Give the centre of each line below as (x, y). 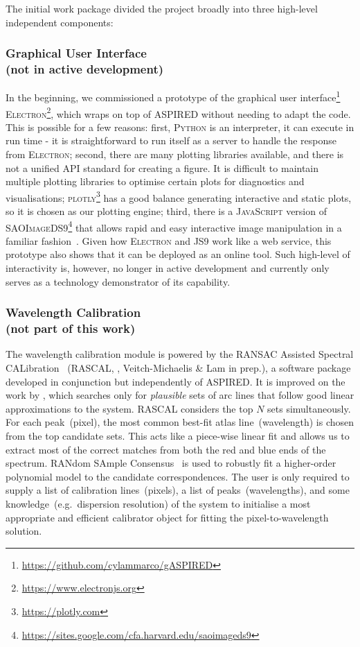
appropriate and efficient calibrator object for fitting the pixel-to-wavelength (167, 517)
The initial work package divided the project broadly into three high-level (162, 8)
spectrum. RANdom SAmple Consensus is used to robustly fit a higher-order (171, 463)
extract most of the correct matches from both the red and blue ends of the (166, 449)
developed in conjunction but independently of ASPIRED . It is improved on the (175, 381)
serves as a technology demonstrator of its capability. (118, 281)
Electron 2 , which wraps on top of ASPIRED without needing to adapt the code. (178, 112)
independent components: (60, 22)
